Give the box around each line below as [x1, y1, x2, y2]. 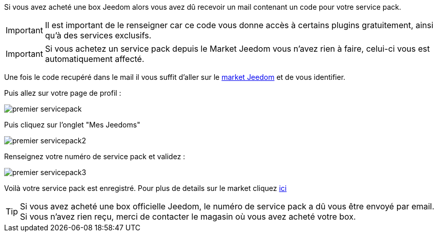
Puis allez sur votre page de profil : [4, 89, 121, 97]
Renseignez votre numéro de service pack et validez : [4, 152, 185, 161]
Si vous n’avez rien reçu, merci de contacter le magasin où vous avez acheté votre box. [20, 211, 356, 222]
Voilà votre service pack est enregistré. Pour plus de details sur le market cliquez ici [4, 184, 287, 192]
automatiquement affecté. [45, 54, 144, 64]
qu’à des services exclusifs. [45, 30, 152, 40]
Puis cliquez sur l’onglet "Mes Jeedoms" [4, 120, 140, 129]
